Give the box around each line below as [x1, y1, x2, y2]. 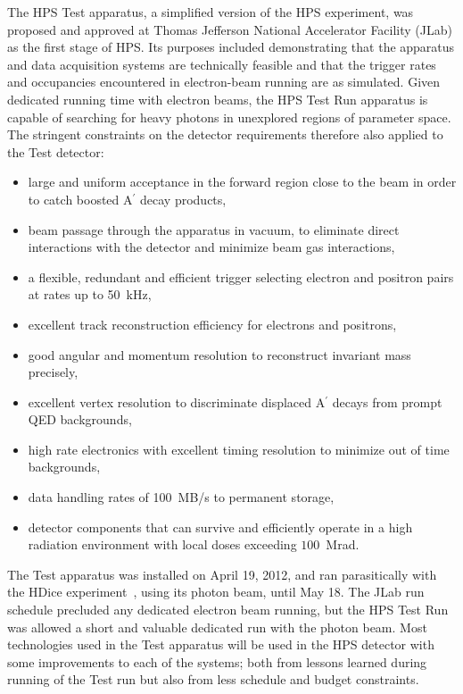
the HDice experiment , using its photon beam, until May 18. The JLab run [7, 582, 425, 601]
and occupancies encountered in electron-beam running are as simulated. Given [7, 72, 441, 91]
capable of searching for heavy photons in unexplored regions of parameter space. [7, 107, 451, 126]
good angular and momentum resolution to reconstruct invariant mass [28, 345, 411, 364]
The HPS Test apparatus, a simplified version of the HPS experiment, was [7, 3, 414, 21]
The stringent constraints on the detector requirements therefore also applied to [7, 125, 443, 144]
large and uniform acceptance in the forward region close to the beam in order [28, 172, 457, 191]
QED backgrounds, [28, 410, 132, 429]
